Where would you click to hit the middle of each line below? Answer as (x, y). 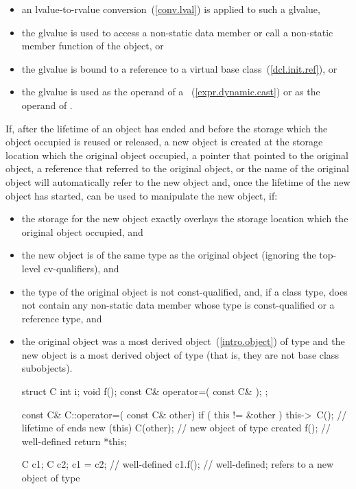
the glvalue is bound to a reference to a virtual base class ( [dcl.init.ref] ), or (179, 68)
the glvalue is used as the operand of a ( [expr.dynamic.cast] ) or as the (171, 92)
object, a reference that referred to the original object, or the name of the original (177, 168)
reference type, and (62, 318)
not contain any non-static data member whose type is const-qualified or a (178, 305)
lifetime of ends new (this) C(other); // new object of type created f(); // (176, 428)
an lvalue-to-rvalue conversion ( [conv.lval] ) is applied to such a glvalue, (171, 9)
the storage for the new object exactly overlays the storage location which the (185, 218)
